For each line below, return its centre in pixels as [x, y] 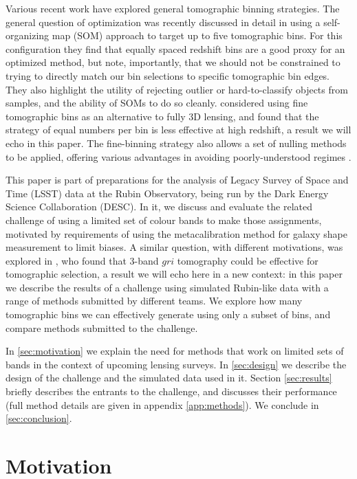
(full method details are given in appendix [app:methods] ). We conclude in [162, 404]
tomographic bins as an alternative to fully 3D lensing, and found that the [162, 116]
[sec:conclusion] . [39, 418]
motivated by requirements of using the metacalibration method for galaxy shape [177, 233]
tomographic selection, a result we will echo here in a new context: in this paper [174, 274]
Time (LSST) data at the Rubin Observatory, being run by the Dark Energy [167, 193]
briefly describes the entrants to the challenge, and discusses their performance [171, 391]
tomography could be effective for [248, 260]
